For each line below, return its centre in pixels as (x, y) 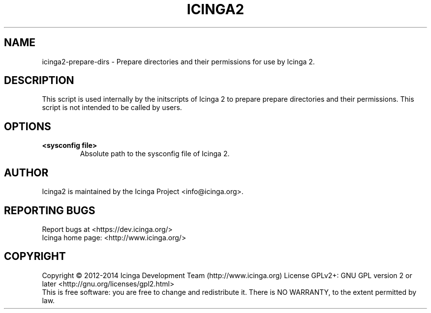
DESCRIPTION (39, 81)
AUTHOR (26, 172)
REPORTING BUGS (50, 210)
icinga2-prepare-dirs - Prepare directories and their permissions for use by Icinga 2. (178, 61)
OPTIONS (28, 126)
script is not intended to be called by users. (112, 108)
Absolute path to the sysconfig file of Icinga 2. (155, 154)
